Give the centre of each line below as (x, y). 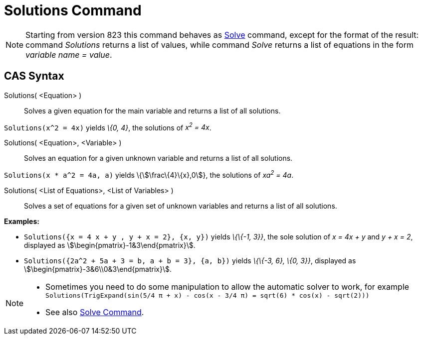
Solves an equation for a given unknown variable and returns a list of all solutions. (158, 158)
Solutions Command (73, 10)
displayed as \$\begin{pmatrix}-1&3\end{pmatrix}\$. (110, 245)
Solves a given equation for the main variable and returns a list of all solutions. (152, 111)
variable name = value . (69, 55)
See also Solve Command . (95, 312)
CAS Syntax (34, 76)
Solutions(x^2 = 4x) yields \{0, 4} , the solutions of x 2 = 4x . (108, 127)
